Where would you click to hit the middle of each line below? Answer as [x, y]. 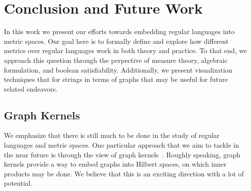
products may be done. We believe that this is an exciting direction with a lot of [124, 173]
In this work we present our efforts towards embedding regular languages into [119, 31]
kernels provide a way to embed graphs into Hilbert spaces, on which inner [115, 164]
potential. [18, 183]
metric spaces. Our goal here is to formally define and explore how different [116, 41]
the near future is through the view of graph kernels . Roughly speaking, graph [122, 154]
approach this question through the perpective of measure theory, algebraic [116, 60]
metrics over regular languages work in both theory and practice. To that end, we [125, 50]
